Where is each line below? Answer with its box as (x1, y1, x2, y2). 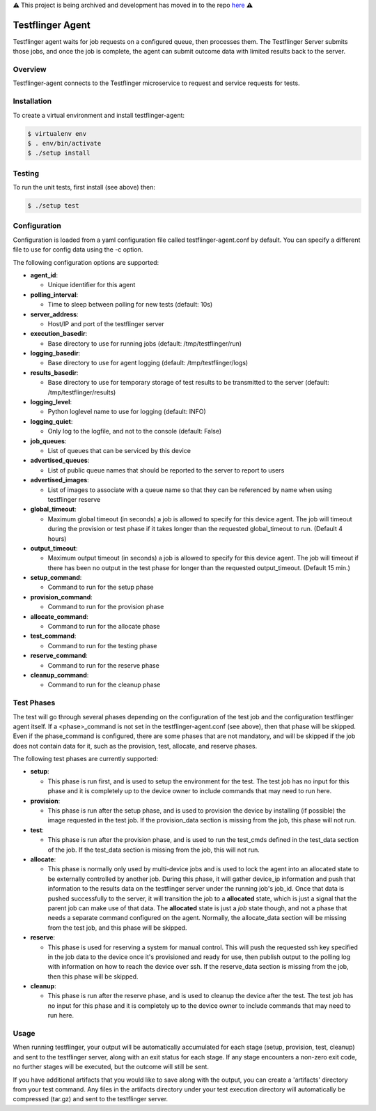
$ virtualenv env (27, 130, 87, 137)
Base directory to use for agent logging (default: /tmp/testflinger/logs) (47, 359, 249, 367)
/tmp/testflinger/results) (47, 388, 116, 397)
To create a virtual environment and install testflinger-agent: (13, 111, 185, 119)
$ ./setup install (27, 149, 91, 157)
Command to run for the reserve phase (47, 661, 159, 669)
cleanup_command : (30, 671, 89, 679)
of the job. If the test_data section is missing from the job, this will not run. (47, 845, 260, 854)
